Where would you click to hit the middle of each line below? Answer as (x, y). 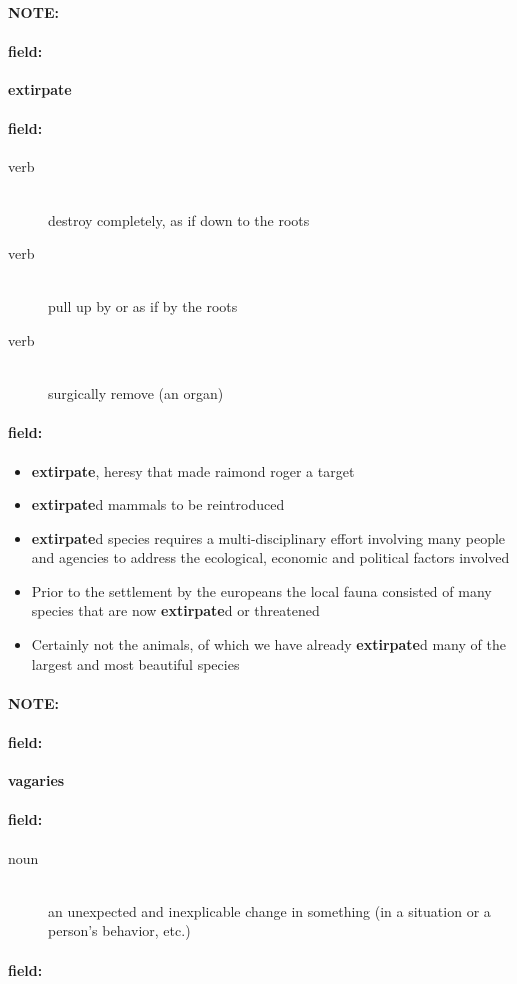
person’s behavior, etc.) (119, 930)
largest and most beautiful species (135, 663)
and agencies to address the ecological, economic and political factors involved (270, 557)
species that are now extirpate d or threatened (175, 610)
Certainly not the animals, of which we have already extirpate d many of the (268, 644)
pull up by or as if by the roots (143, 306)
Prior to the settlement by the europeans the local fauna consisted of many (261, 590)
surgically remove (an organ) (136, 393)
